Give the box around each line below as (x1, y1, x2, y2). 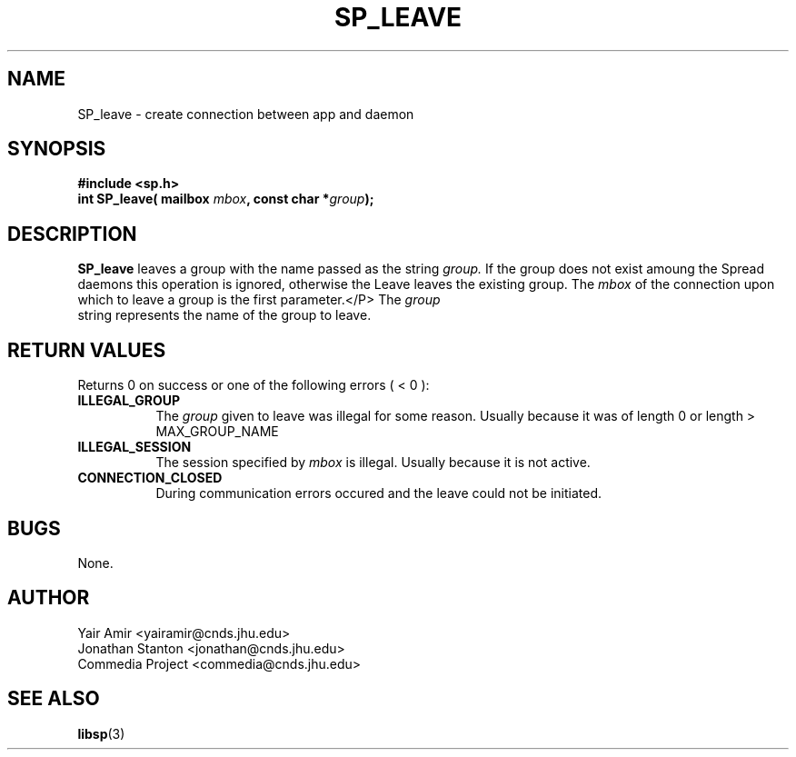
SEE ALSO (7, 687, 100, 711)
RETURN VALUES (7, 338, 166, 362)
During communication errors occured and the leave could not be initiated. (155, 485, 602, 502)
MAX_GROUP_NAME (155, 423, 279, 440)
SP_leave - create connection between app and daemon (77, 105, 414, 122)
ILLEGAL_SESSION (77, 439, 192, 455)
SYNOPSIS (7, 137, 106, 161)
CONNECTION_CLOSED (77, 470, 223, 486)
